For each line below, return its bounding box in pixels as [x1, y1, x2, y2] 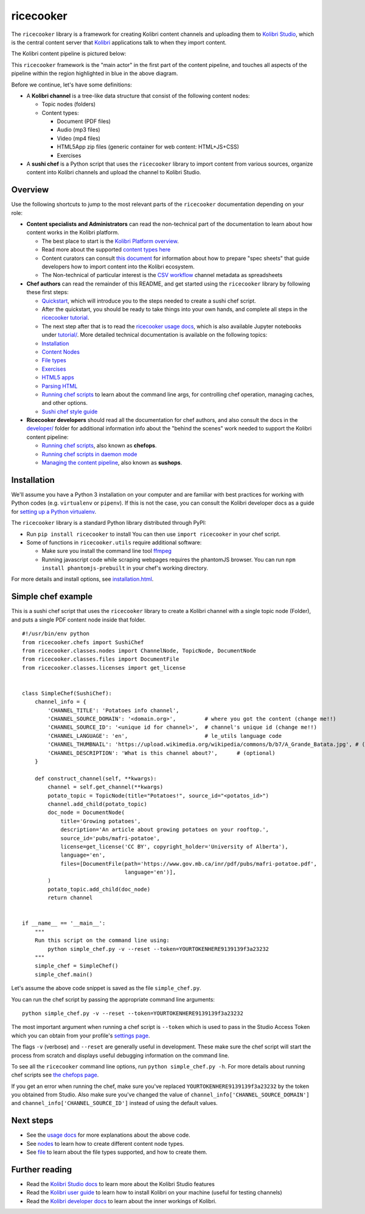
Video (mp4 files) [57, 135, 100, 142]
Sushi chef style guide [41, 408, 98, 415]
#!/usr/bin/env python [22, 630, 90, 637]
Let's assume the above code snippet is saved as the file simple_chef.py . [11, 984, 201, 992]
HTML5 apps [41, 374, 74, 381]
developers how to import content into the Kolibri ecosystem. [41, 263, 195, 270]
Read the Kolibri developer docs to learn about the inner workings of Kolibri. [26, 1197, 217, 1205]
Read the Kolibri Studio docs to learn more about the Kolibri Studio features [26, 1181, 215, 1188]
